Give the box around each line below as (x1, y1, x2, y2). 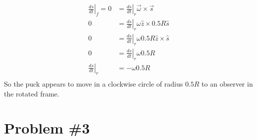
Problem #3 (4, 117, 90, 138)
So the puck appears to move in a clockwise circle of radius (4, 79, 183, 89)
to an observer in (202, 79, 253, 89)
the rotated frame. (4, 88, 59, 98)
